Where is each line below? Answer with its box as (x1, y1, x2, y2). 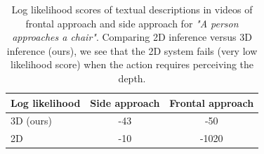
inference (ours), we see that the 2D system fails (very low (6, 43, 258, 58)
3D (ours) (11, 113, 53, 128)
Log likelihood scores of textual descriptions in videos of (11, 2, 253, 16)
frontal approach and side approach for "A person (25, 15, 239, 30)
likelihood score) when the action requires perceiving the (11, 57, 254, 72)
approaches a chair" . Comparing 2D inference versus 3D (12, 30, 252, 44)
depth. (118, 70, 146, 85)
